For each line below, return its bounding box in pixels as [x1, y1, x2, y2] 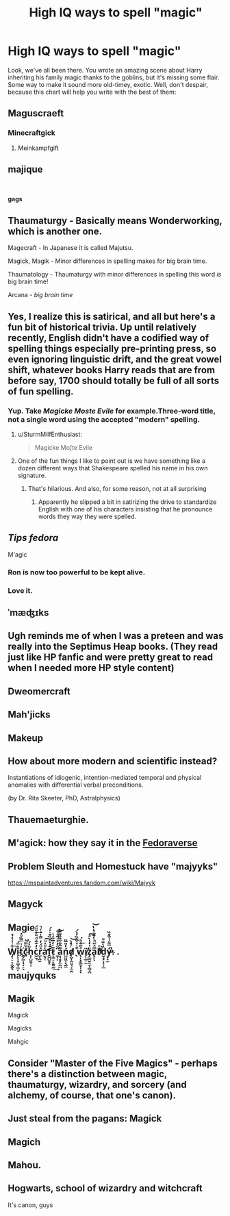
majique [8, 164, 43, 175]
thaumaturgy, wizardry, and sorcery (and [8, 1078, 187, 1090]
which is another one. [8, 225, 102, 237]
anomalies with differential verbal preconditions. [8, 781, 144, 789]
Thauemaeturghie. [8, 813, 90, 826]
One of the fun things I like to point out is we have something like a [17, 457, 206, 465]
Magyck [8, 898, 43, 910]
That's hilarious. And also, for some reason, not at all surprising [27, 484, 207, 492]
